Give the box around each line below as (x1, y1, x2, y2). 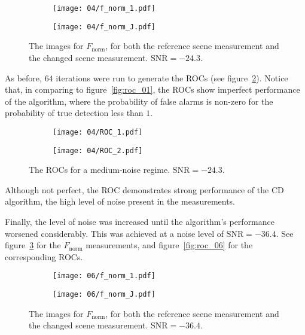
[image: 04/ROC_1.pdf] (53, 127, 143, 136)
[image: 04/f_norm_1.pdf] (53, 4, 155, 13)
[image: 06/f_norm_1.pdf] (53, 272, 155, 281)
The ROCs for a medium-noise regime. (29, 163, 170, 176)
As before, (5, 71, 42, 84)
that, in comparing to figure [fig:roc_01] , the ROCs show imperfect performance (5, 83, 300, 96)
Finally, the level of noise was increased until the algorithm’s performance (5, 215, 274, 227)
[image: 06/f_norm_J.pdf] (53, 290, 155, 299)
